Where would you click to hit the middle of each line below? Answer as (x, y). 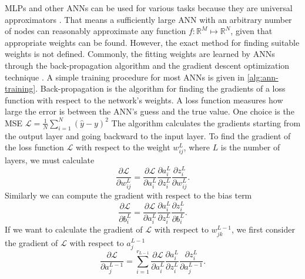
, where (197, 147)
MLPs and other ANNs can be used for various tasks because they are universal (149, 8)
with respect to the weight (123, 147)
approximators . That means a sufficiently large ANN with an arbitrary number (148, 19)
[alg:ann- (263, 77)
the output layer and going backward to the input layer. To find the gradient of (148, 135)
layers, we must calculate (50, 160)
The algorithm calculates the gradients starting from (206, 122)
